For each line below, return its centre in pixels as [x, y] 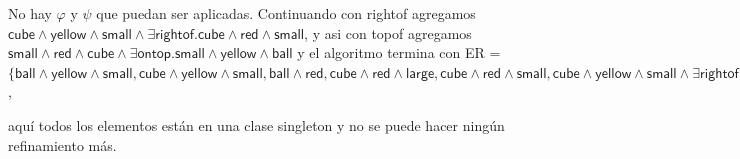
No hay [30, 13]
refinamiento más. [62, 144]
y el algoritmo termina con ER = [399, 52]
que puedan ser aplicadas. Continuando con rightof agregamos [286, 13]
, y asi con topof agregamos [388, 32]
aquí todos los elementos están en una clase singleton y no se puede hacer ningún [256, 124]
